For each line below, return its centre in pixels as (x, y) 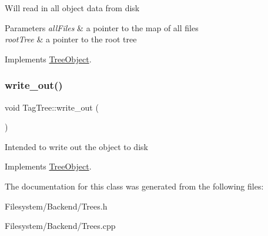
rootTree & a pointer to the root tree (71, 39)
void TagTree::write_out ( (52, 107)
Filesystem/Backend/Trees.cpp (60, 226)
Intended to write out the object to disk (76, 146)
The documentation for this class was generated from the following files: (134, 186)
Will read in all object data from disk (72, 8)
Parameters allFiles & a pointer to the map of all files (102, 27)
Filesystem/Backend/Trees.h (56, 206)
